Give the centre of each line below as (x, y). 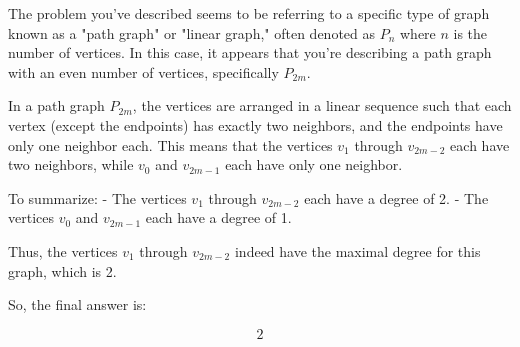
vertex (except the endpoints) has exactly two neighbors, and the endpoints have (255, 124)
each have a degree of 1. (218, 217)
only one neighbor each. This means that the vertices (170, 144)
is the (470, 32)
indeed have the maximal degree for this (357, 250)
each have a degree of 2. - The (396, 197)
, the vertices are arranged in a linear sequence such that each (322, 105)
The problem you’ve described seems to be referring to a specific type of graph (249, 13)
